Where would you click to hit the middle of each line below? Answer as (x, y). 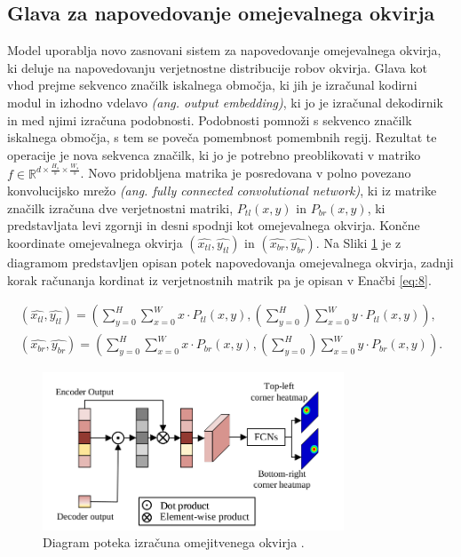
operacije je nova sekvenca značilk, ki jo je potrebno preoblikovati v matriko (214, 154)
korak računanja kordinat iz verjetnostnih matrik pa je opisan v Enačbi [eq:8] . (219, 279)
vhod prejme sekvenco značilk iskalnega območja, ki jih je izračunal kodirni (212, 85)
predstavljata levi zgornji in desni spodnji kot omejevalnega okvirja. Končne (214, 225)
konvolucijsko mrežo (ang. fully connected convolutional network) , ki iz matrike (222, 191)
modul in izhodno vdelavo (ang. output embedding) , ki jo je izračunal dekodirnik (225, 102)
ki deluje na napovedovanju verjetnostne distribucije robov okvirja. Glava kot (217, 67)
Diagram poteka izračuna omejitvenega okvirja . (174, 542)
